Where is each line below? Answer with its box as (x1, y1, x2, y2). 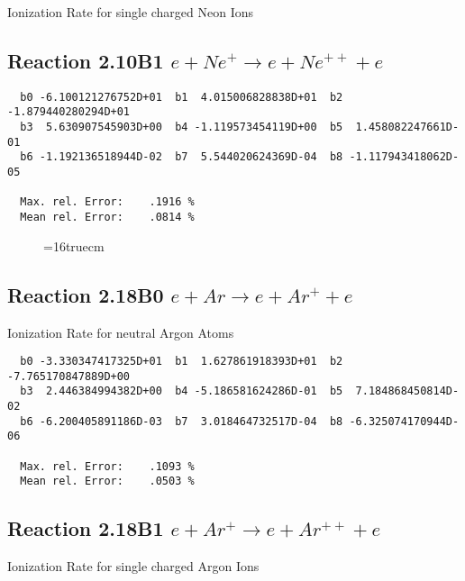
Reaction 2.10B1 (7, 46, 164, 74)
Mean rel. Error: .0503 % (20, 475, 195, 488)
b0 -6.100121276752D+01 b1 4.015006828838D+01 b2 (20, 90, 343, 104)
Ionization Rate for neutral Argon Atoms (7, 322, 234, 341)
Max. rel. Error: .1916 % (20, 195, 195, 209)
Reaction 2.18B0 (7, 280, 164, 308)
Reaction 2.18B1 (7, 514, 164, 542)
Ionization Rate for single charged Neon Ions (7, 3, 254, 21)
